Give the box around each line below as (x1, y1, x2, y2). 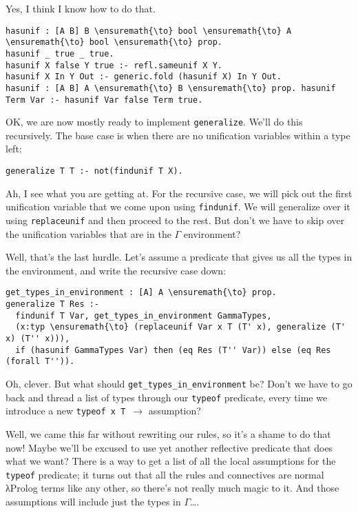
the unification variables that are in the (6, 226, 171, 241)
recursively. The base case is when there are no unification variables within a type (6, 128, 350, 142)
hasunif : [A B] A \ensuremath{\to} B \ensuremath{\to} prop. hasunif (6, 83, 336, 93)
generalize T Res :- (6, 299, 100, 310)
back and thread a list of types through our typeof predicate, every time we (6, 390, 328, 404)
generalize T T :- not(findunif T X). (6, 166, 183, 177)
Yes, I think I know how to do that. (6, 1, 156, 15)
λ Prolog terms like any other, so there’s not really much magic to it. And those (6, 481, 339, 495)
